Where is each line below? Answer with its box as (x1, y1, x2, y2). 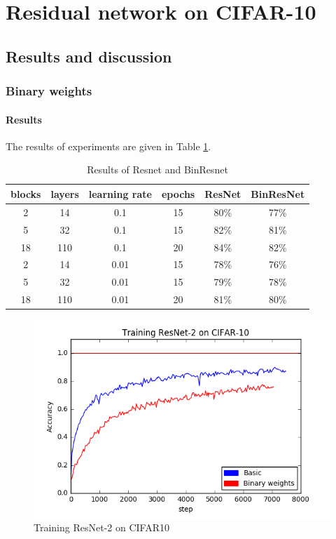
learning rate (88, 186, 152, 201)
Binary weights (6, 82, 92, 100)
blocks (10, 186, 41, 201)
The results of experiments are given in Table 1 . (6, 138, 211, 153)
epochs (161, 186, 195, 201)
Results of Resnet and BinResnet (87, 162, 228, 177)
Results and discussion (6, 45, 172, 67)
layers (50, 186, 79, 201)
